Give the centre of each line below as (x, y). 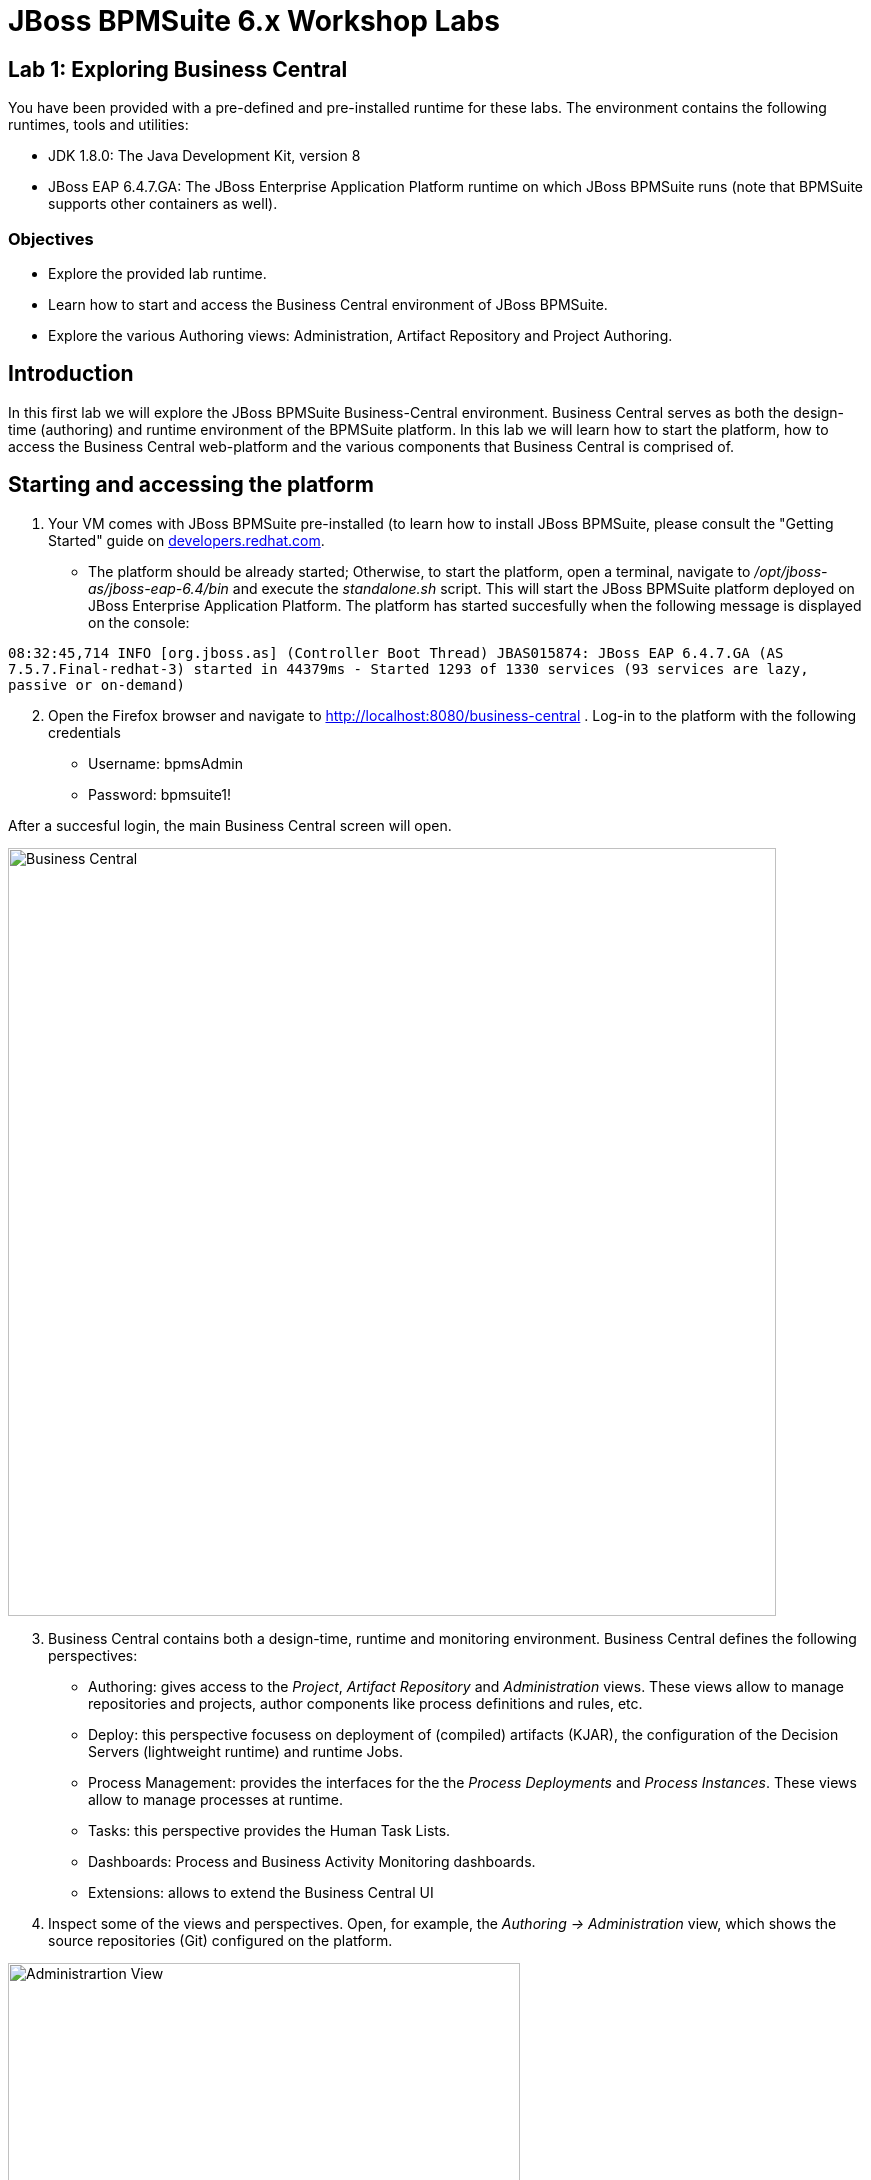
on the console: (139, 622)
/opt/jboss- (791, 571)
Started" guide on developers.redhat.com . (186, 540)
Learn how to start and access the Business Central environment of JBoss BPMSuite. (328, 304)
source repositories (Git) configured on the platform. (220, 1940)
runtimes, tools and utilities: (98, 125)
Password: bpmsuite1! (160, 794)
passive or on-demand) (97, 684)
